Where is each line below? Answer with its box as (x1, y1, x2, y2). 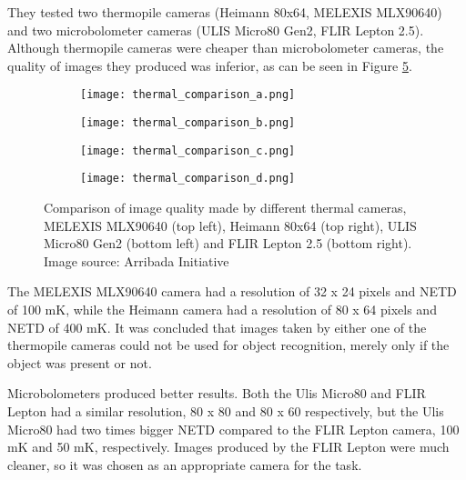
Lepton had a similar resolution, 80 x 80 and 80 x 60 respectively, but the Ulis (7, 401, 444, 420)
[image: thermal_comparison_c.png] (80, 144, 296, 157)
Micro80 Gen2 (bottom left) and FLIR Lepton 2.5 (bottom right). (44, 234, 412, 253)
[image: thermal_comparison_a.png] (80, 88, 296, 102)
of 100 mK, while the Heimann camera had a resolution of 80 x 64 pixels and (7, 299, 437, 318)
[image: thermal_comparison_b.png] (80, 116, 296, 130)
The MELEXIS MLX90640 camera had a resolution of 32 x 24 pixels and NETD (7, 282, 457, 301)
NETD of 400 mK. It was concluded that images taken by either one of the (7, 317, 427, 336)
